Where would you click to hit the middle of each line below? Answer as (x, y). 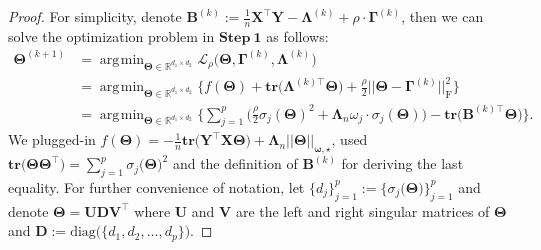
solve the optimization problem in (111, 35)
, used (349, 139)
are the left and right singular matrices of (362, 210)
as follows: (297, 35)
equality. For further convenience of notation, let (156, 186)
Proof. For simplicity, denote (95, 16)
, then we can (442, 16)
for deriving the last (402, 163)
